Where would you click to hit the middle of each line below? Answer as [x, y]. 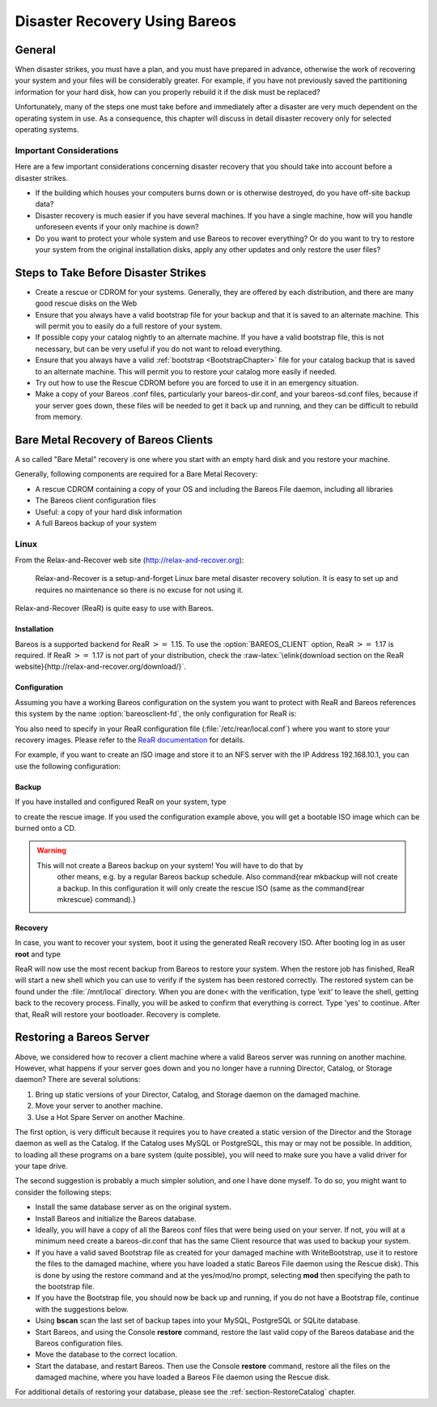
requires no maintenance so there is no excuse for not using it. [140, 590]
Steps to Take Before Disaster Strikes [110, 273]
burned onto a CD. [46, 828]
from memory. [59, 417]
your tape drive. [41, 1166]
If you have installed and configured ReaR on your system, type [121, 802]
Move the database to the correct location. [106, 1354]
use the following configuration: [68, 766]
